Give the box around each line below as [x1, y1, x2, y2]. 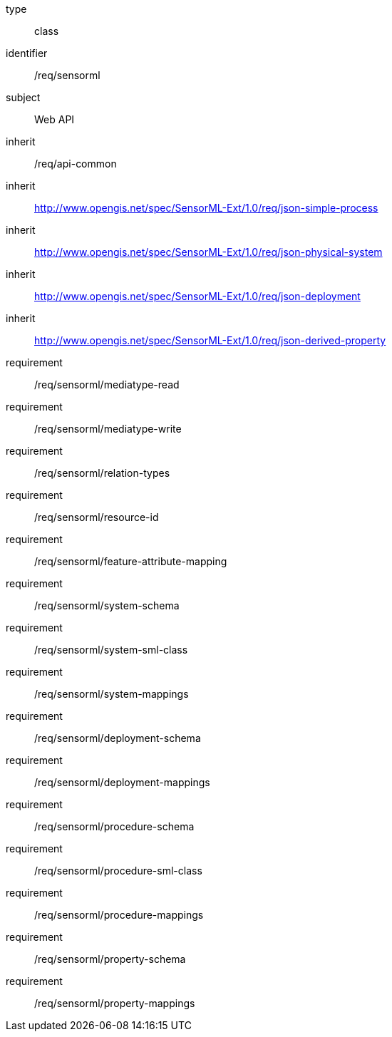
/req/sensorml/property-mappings [34, 997, 195, 1009]
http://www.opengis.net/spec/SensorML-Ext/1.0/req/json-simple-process [34, 202, 378, 214]
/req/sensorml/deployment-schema [34, 732, 201, 744]
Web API [34, 113, 75, 125]
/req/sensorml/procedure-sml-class [34, 865, 202, 877]
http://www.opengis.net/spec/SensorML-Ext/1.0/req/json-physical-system [34, 246, 383, 258]
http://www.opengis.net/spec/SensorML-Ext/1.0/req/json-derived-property [34, 334, 386, 346]
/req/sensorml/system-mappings [34, 688, 189, 700]
